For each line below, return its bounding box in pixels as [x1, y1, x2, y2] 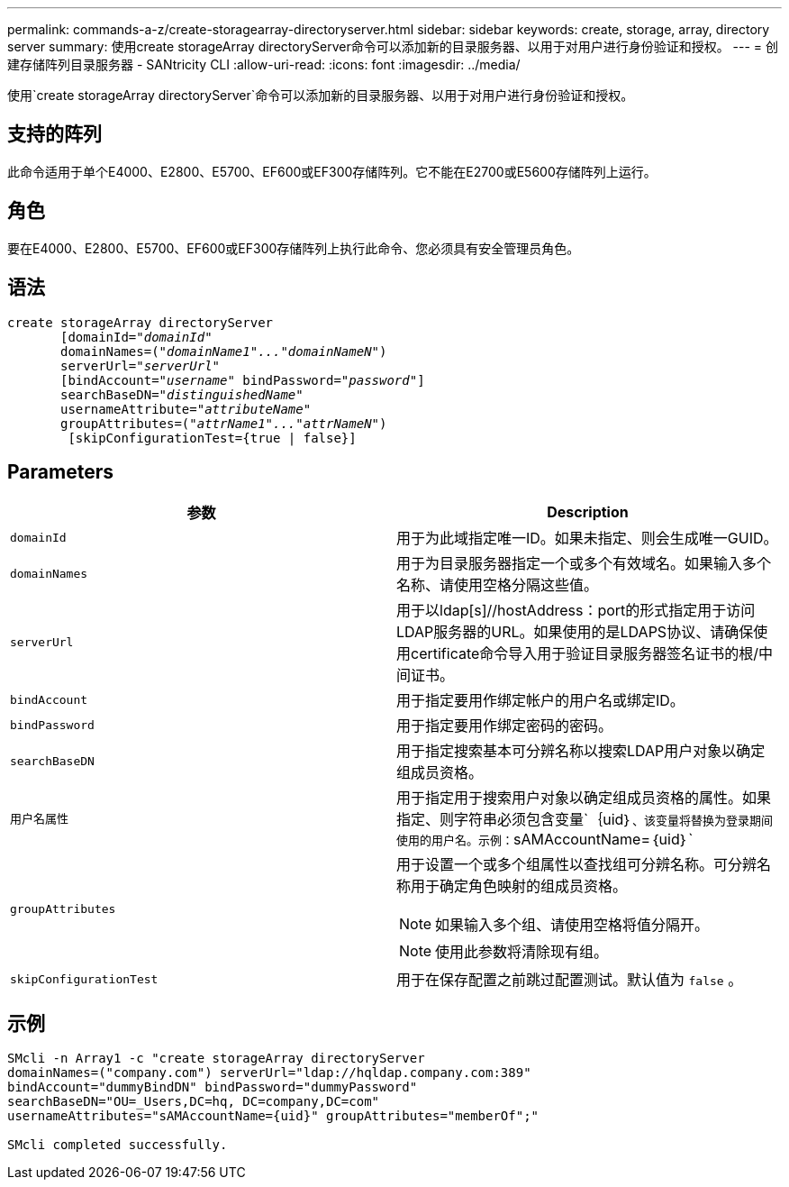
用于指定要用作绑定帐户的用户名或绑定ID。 [396, 691, 685, 710]
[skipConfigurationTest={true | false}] [68, 430, 357, 445]
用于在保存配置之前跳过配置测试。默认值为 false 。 [396, 971, 743, 990]
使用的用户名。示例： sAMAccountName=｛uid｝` [396, 830, 694, 849]
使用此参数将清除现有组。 [435, 943, 609, 962]
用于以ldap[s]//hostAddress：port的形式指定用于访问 [396, 601, 756, 620]
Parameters [7, 460, 113, 483]
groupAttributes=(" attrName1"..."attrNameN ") [60, 415, 387, 431]
